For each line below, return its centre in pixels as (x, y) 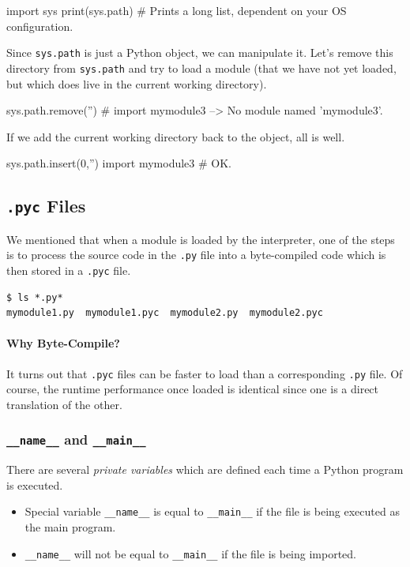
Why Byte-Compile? (63, 343)
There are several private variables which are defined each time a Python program (205, 469)
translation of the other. (64, 404)
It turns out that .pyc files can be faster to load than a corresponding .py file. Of (205, 373)
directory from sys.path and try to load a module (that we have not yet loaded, (201, 68)
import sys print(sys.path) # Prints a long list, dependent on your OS (177, 10)
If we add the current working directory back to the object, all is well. (176, 136)
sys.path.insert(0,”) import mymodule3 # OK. (119, 163)
